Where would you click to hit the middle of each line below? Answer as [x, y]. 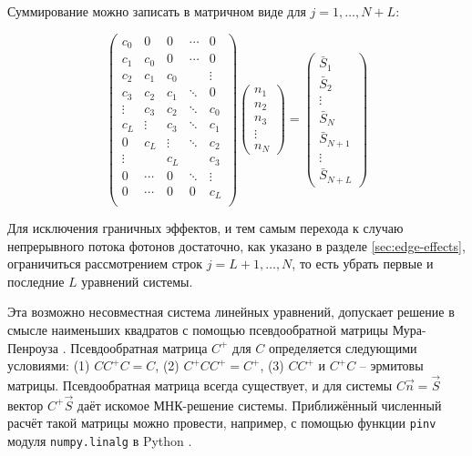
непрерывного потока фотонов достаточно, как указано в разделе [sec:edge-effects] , [236, 245]
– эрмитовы [391, 365]
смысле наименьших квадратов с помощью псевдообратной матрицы [198, 330]
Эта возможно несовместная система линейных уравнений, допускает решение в [231, 312]
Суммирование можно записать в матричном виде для [157, 11]
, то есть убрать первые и [363, 263]
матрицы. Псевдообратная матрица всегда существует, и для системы [200, 385]
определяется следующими [343, 347]
